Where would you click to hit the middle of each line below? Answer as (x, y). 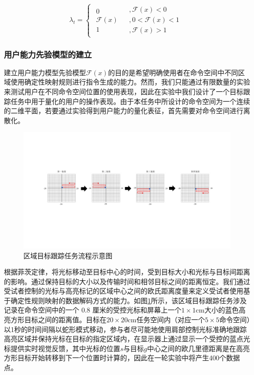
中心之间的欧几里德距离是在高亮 (199, 348)
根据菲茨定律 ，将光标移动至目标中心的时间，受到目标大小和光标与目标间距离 (127, 272)
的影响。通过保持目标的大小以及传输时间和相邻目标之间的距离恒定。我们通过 (127, 281)
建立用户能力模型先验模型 (45, 72)
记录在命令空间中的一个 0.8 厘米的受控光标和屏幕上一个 (93, 310)
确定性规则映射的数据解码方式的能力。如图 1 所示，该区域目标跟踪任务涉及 (128, 300)
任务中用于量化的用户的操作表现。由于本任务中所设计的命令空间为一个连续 (130, 101)
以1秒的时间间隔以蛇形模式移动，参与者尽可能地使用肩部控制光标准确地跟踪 (125, 329)
